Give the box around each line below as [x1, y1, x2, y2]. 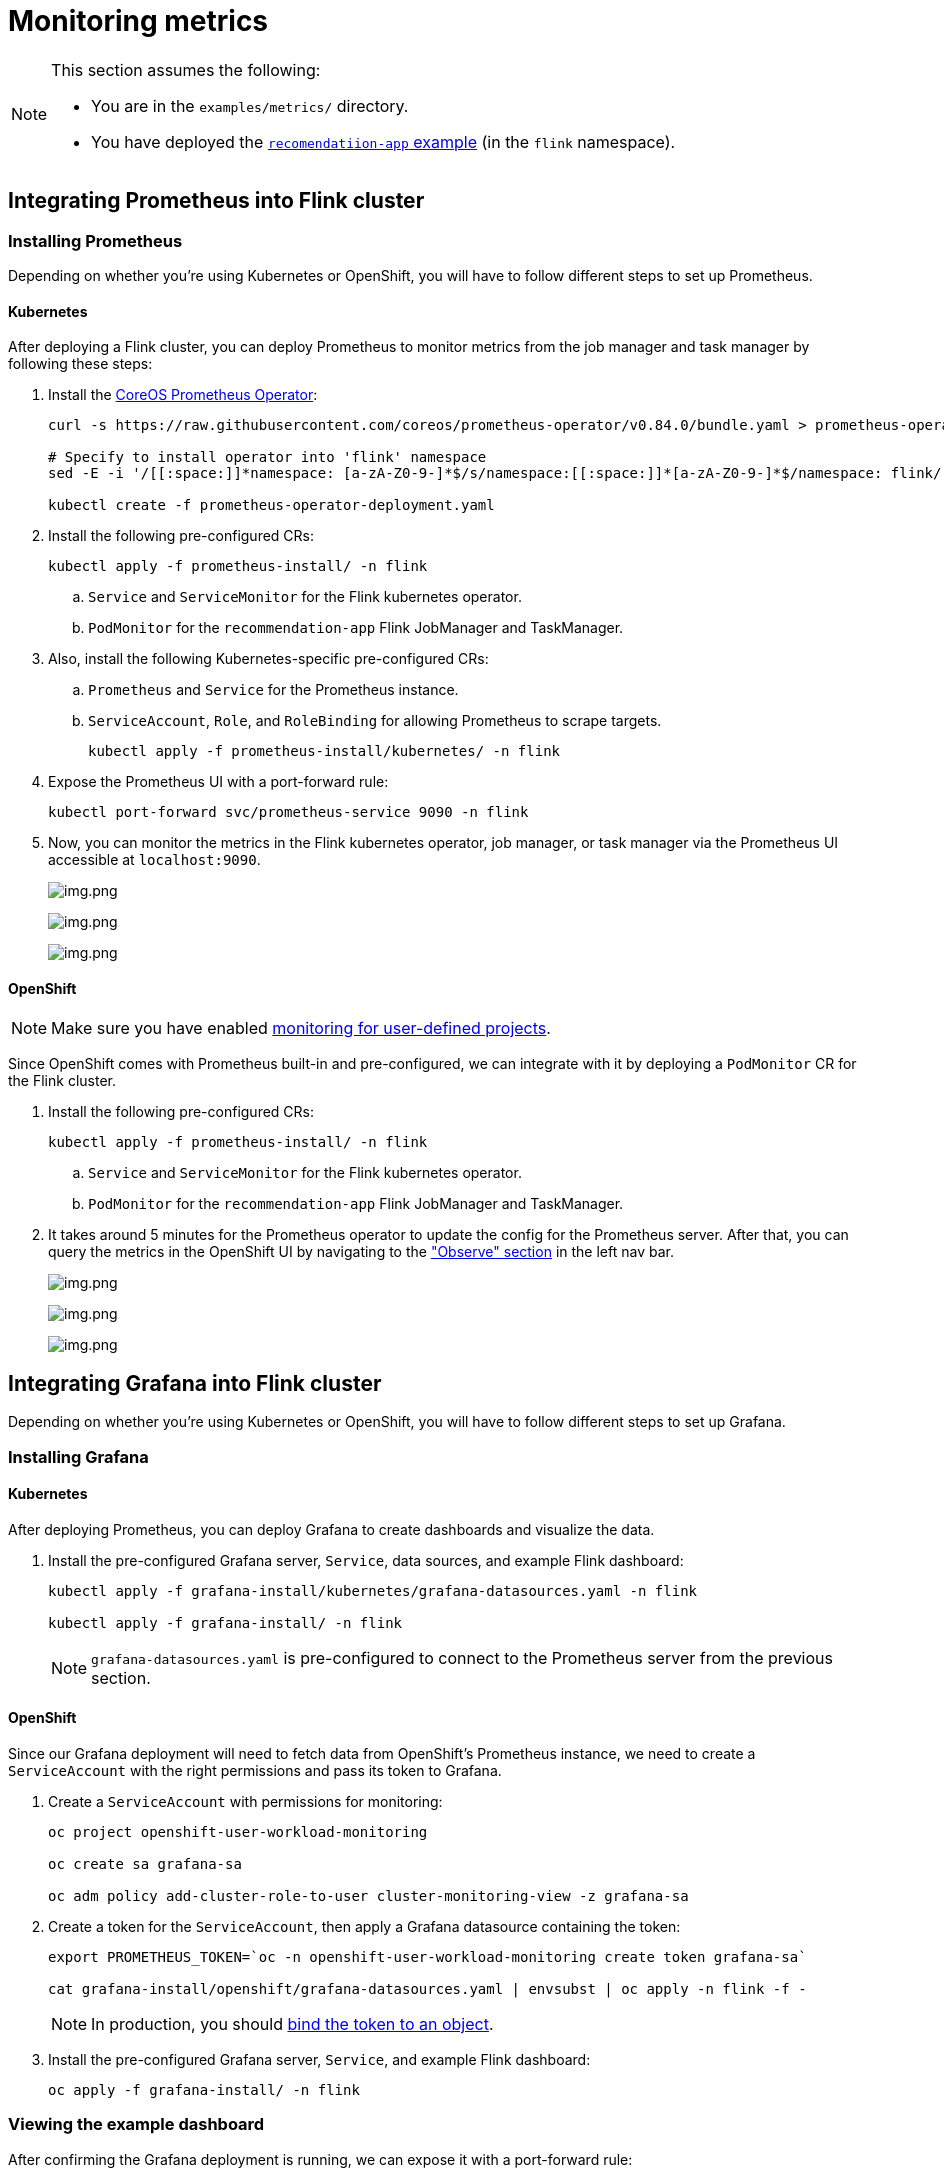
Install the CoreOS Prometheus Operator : [48, 386, 318, 404]
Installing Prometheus [8, 230, 183, 251]
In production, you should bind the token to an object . [91, 2014, 494, 2035]
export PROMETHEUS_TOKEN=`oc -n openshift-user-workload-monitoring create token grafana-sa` [48, 1949, 807, 1966]
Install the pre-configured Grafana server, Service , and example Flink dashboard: [48, 2051, 591, 2069]
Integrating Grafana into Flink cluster [8, 1370, 382, 1396]
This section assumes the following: [51, 59, 321, 80]
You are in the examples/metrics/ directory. [91, 95, 409, 116]
